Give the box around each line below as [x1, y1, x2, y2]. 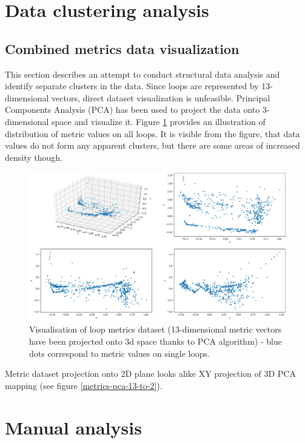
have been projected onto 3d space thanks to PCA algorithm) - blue [29, 335, 282, 348]
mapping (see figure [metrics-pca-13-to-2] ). [5, 379, 163, 391]
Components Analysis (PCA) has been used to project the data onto [5, 103, 260, 116]
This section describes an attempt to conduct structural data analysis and [5, 67, 280, 80]
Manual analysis [5, 414, 142, 439]
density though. [5, 150, 62, 163]
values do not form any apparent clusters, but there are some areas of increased [5, 139, 300, 152]
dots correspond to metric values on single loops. [29, 347, 210, 359]
